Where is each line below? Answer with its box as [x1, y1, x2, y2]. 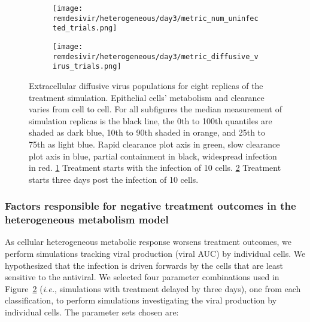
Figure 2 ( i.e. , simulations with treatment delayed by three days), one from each [5, 282, 301, 295]
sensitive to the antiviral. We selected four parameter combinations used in [5, 271, 279, 283]
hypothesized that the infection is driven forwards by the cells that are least [5, 259, 283, 271]
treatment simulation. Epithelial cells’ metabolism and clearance [29, 91, 265, 103]
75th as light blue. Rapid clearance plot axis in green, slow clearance [29, 137, 280, 150]
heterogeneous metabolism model [5, 212, 169, 227]
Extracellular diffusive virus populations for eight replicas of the [29, 79, 263, 91]
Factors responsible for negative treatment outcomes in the [5, 198, 296, 213]
